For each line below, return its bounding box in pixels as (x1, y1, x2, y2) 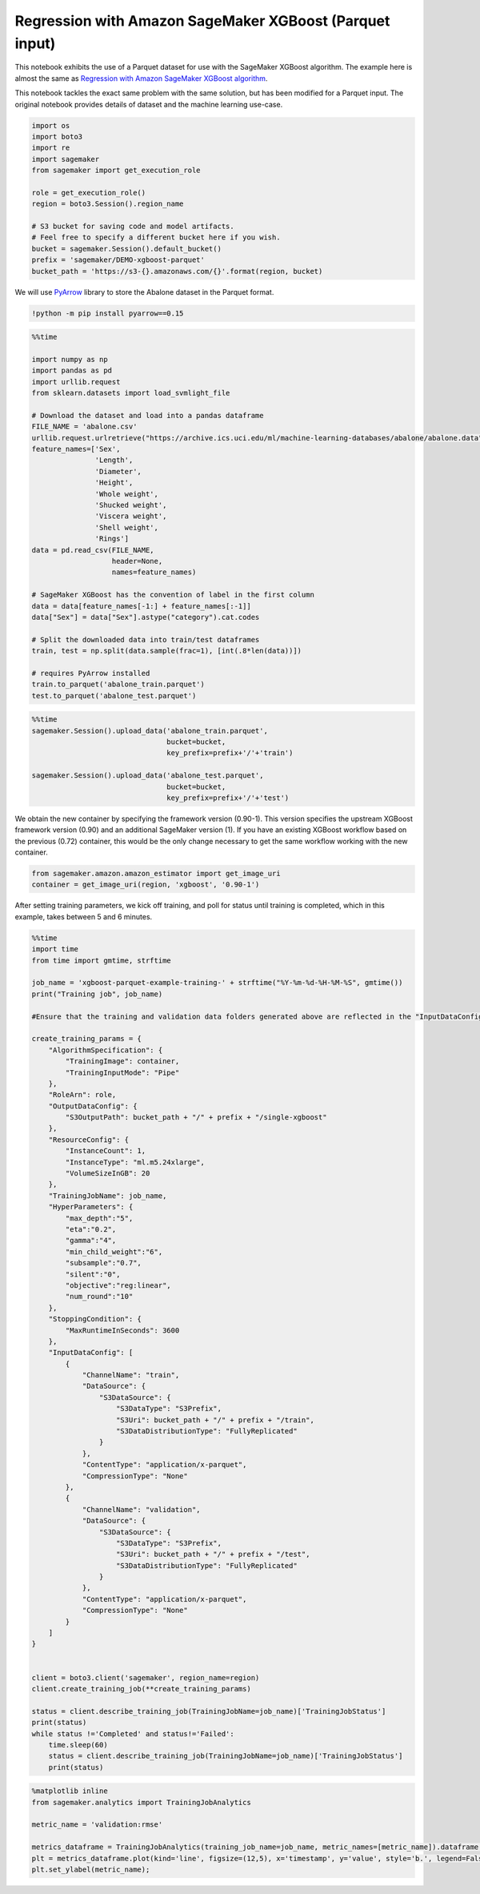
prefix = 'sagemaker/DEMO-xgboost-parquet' (31, 255, 206, 264)
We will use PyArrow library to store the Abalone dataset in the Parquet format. (14, 287, 274, 296)
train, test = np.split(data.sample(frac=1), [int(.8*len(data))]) (31, 646, 302, 656)
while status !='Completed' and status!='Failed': (31, 1729, 235, 1738)
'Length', (94, 456, 134, 464)
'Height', (94, 478, 134, 488)
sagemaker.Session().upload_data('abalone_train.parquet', (31, 726, 268, 735)
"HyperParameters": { (48, 1202, 134, 1212)
